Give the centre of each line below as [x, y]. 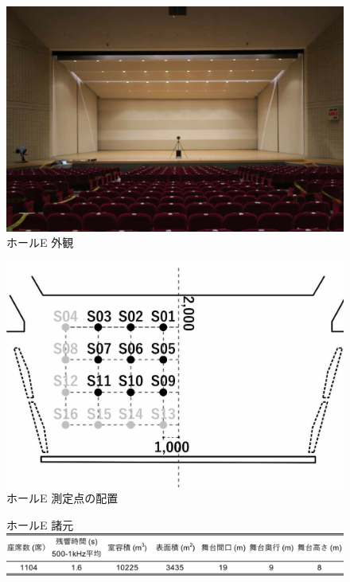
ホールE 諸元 [40, 524]
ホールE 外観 [40, 242]
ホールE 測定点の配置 [62, 498]
